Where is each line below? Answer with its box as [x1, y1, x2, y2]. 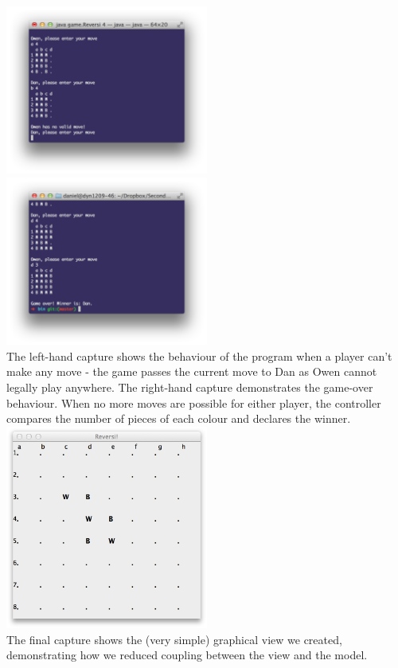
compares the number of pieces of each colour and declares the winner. [6, 410, 351, 427]
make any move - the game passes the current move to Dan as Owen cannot [6, 363, 377, 380]
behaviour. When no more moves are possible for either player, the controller [6, 394, 381, 411]
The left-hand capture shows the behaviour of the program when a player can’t [6, 347, 392, 364]
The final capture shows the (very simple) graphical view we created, [6, 631, 342, 647]
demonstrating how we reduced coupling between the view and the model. [6, 647, 368, 663]
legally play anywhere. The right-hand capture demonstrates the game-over [6, 379, 373, 396]
